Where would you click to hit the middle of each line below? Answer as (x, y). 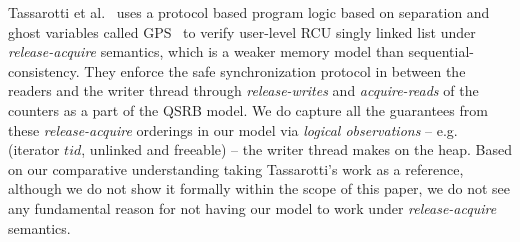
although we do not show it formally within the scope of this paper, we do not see (259, 188)
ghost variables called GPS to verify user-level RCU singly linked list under (242, 31)
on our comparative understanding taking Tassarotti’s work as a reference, (236, 168)
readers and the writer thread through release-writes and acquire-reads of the (243, 90)
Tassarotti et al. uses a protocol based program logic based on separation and (249, 12)
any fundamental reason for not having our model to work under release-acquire (252, 207)
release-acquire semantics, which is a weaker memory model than (206, 51)
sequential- (441, 51)
